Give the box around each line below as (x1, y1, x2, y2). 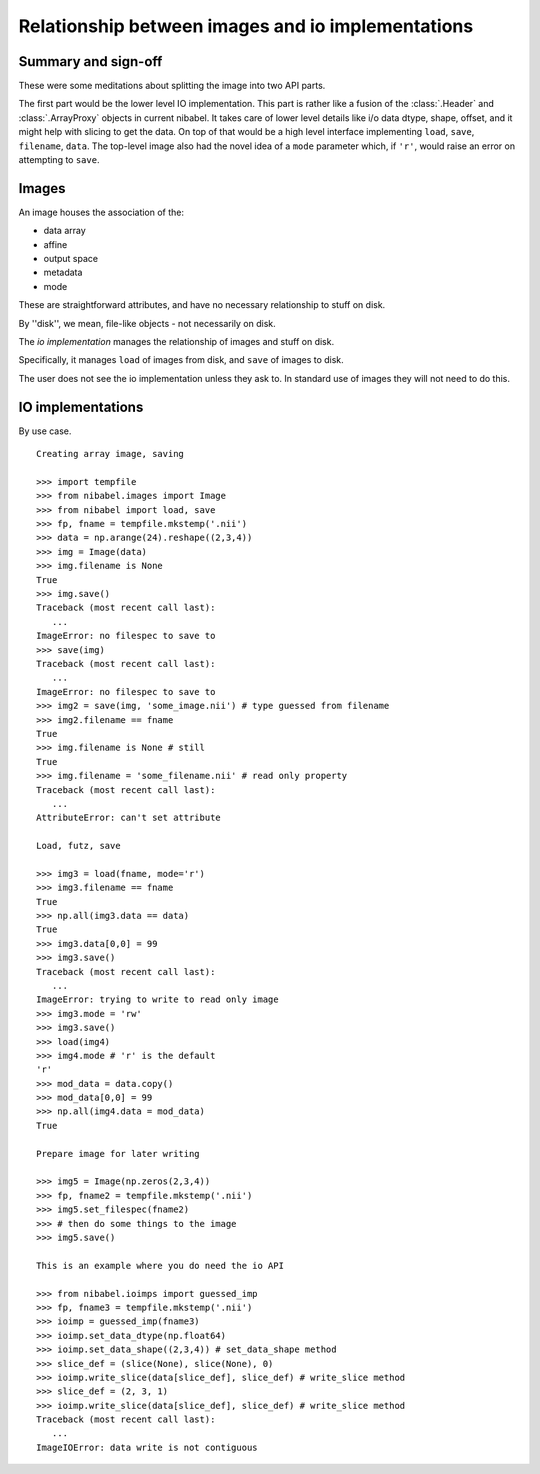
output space (43, 253, 99, 265)
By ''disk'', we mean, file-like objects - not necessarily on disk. (18, 317, 277, 329)
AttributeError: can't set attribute (36, 812, 222, 824)
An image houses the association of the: (18, 206, 185, 218)
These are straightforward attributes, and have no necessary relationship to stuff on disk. (18, 299, 386, 311)
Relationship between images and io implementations (18, 15, 474, 37)
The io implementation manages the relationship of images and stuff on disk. (18, 336, 335, 348)
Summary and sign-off (18, 53, 163, 70)
